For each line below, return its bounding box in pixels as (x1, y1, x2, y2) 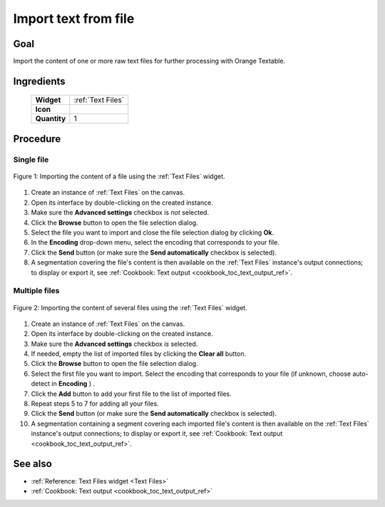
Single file (13, 154, 49, 164)
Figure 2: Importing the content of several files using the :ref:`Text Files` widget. (13, 303, 247, 312)
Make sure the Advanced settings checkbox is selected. (31, 339, 198, 348)
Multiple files (13, 286, 60, 296)
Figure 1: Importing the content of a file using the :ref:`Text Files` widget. (13, 172, 225, 181)
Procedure (13, 133, 61, 145)
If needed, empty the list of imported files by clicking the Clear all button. (31, 349, 246, 358)
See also (13, 458, 53, 470)
